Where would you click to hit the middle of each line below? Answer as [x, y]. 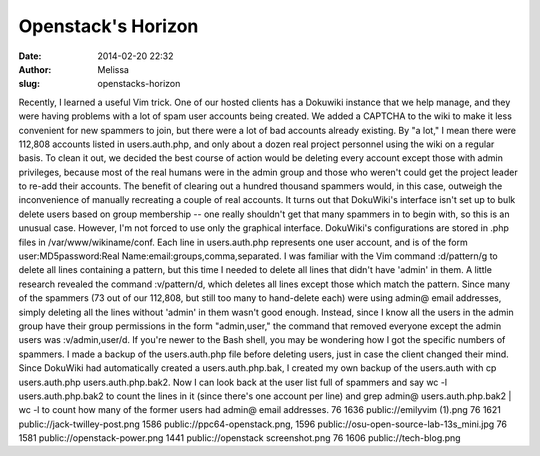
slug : [29, 84]
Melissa [113, 69]
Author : [35, 69]
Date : [30, 56]
